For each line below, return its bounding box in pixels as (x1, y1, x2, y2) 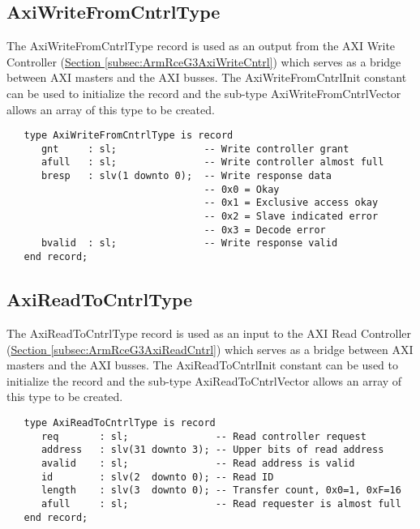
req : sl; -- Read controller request (41, 430, 366, 442)
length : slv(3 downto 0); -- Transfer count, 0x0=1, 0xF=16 (41, 484, 401, 497)
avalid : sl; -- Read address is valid (41, 457, 355, 469)
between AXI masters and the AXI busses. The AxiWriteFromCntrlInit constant (6, 69, 407, 86)
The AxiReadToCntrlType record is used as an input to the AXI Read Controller (6, 324, 411, 341)
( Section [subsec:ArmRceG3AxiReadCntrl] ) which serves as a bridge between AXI (6, 340, 414, 357)
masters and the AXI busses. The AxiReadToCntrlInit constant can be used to (6, 356, 398, 373)
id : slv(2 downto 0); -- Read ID (41, 471, 274, 483)
